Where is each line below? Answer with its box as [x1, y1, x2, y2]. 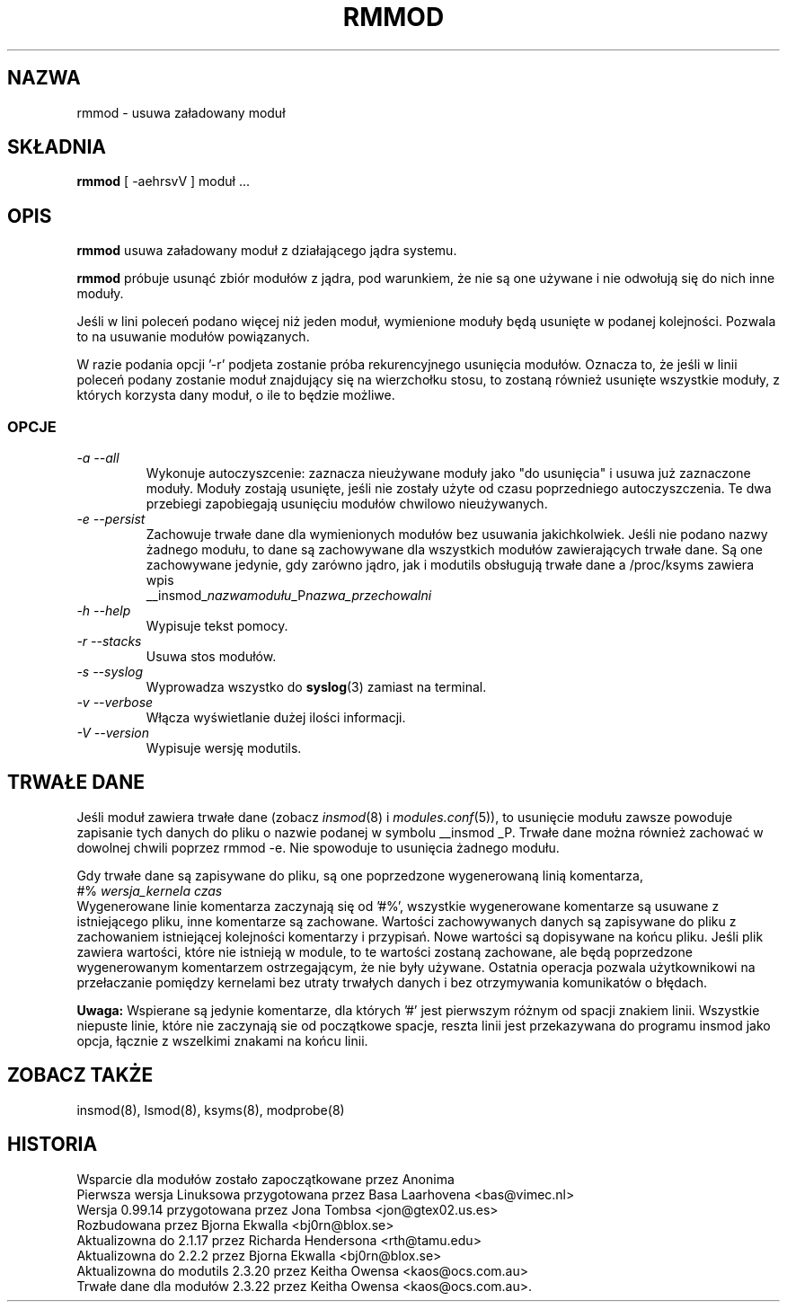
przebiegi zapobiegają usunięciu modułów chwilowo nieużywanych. [146, 496, 548, 512]
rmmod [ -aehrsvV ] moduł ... [76, 173, 250, 190]
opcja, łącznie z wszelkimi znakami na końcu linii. [76, 1032, 368, 1048]
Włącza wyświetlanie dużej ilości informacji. [146, 710, 406, 726]
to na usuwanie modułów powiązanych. [76, 329, 310, 345]
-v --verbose [76, 694, 154, 711]
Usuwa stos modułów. [146, 649, 277, 665]
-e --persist [76, 511, 146, 527]
